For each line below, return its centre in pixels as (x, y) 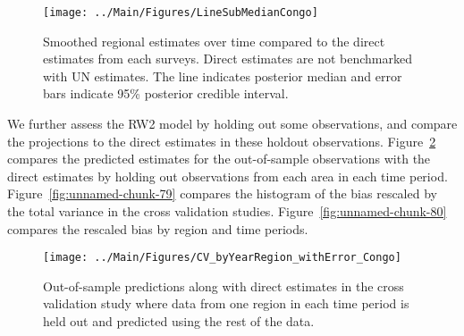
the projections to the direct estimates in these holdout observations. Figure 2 (222, 141)
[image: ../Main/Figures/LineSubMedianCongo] (181, 13)
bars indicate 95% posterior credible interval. (166, 93)
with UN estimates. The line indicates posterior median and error (223, 76)
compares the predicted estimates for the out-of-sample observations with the (219, 159)
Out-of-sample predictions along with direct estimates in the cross (224, 286)
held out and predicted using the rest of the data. (179, 321)
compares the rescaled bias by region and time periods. (158, 228)
